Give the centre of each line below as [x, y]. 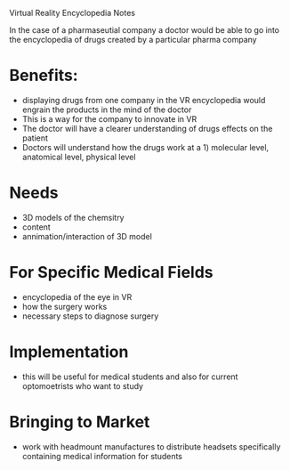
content [36, 227]
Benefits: [44, 76]
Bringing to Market [80, 421]
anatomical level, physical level [79, 157]
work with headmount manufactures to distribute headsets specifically [151, 446]
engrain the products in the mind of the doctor [107, 109]
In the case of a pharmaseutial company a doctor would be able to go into [145, 30]
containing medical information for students [102, 456]
